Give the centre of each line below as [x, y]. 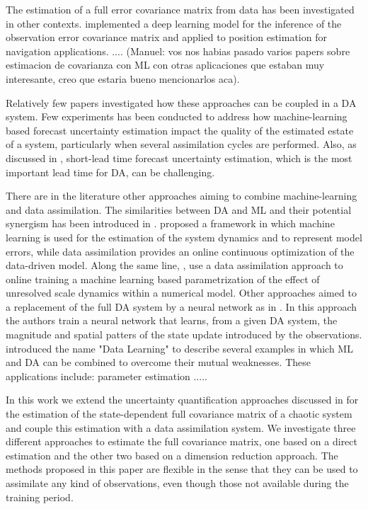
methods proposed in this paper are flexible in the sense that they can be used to [182, 469]
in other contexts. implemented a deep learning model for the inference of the [174, 23]
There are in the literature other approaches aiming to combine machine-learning [182, 196]
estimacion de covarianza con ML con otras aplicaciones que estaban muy [165, 65]
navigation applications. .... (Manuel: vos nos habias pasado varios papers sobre [178, 51]
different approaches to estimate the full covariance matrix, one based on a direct [182, 441]
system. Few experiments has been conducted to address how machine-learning [177, 116]
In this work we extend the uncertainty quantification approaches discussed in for [182, 400]
